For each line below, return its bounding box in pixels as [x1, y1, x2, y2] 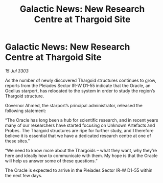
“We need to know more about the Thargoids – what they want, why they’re [5, 147, 157, 153]
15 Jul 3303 [5, 68, 29, 74]
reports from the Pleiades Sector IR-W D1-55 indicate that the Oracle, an [5, 82, 151, 89]
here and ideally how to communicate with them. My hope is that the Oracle [5, 153, 158, 159]
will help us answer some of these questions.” [5, 158, 98, 163]
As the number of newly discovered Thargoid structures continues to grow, [5, 77, 157, 83]
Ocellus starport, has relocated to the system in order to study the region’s [5, 88, 155, 93]
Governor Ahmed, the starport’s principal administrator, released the [5, 102, 143, 108]
